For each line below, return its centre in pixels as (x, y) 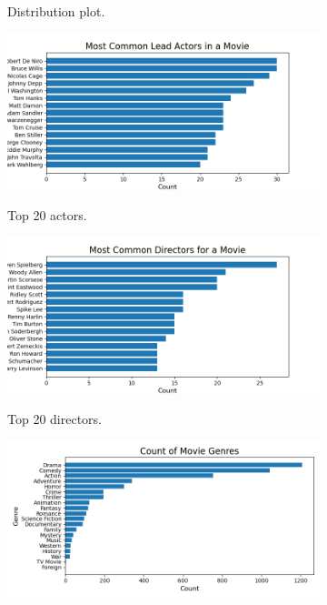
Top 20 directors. (54, 419)
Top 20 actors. (47, 215)
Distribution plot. (56, 11)
